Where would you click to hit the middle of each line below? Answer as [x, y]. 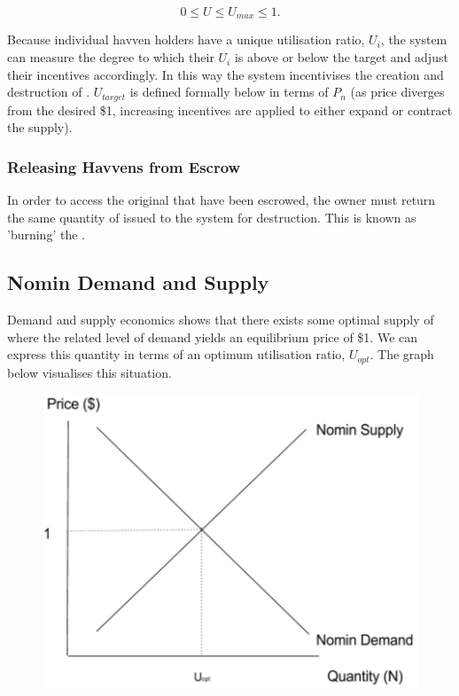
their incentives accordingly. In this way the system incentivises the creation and [226, 74]
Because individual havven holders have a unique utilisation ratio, [186, 39]
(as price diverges [397, 92]
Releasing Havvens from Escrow [124, 166]
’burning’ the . [46, 235]
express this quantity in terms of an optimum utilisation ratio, [176, 354]
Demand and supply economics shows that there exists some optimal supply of [221, 320]
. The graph [402, 354]
